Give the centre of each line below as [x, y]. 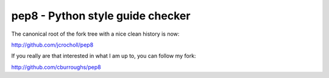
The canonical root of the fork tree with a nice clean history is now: [95, 34]
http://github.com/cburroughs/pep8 [56, 67]
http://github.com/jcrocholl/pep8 [52, 45]
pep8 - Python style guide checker [101, 16]
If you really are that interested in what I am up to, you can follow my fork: [104, 56]
